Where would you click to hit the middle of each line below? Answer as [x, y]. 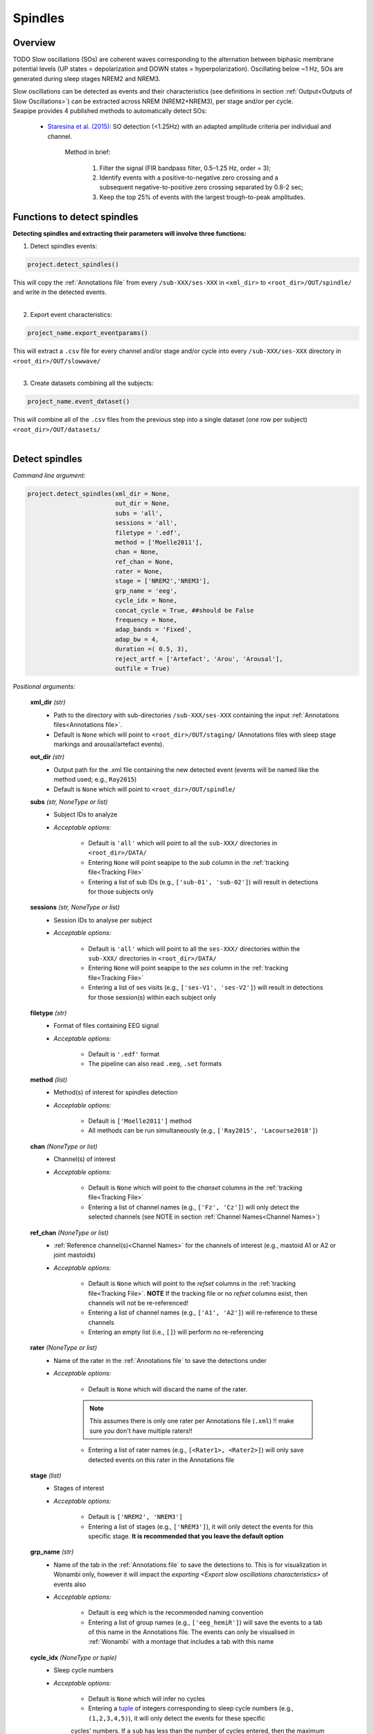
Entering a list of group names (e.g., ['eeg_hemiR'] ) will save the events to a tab [205, 1622]
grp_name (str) [52, 1552]
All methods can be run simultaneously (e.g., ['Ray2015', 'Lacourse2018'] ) [203, 1131]
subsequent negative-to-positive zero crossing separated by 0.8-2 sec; [202, 187]
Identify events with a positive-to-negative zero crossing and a [189, 178]
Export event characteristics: [71, 315]
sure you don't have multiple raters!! [141, 1431]
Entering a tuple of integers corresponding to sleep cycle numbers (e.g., [191, 1708]
